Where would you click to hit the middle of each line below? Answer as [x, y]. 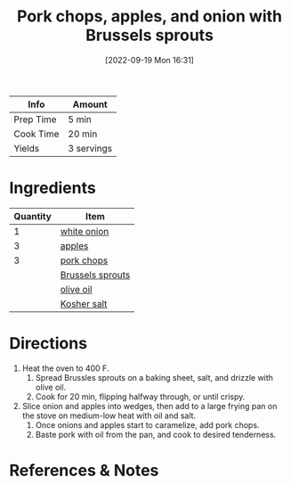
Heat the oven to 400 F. [65, 368]
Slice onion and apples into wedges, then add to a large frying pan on [150, 406]
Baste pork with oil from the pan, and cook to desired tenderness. [156, 434]
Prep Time [35, 119]
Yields [27, 148]
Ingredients [53, 188]
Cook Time [36, 134]
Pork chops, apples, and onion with [150, 16]
